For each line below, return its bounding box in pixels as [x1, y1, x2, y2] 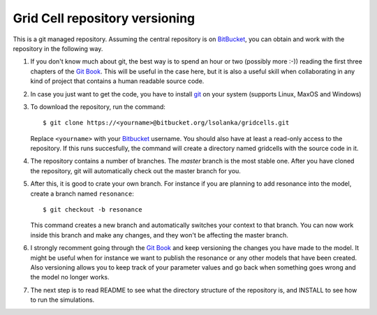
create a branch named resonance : [30, 189, 134, 198]
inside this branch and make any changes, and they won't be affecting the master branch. [30, 230, 289, 239]
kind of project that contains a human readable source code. [30, 77, 205, 85]
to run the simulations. [30, 295, 95, 304]
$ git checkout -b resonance [43, 206, 142, 214]
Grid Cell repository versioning [13, 10, 195, 26]
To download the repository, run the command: [30, 102, 165, 111]
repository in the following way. [13, 44, 103, 52]
